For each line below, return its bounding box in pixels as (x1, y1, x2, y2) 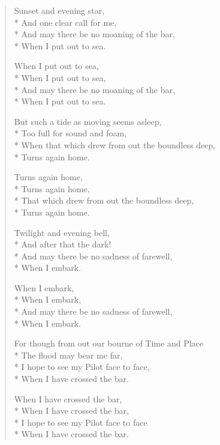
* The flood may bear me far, (14, 348, 123, 361)
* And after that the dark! (14, 238, 111, 250)
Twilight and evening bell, (14, 226, 110, 238)
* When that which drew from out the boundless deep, (14, 138, 216, 151)
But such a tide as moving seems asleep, (14, 115, 162, 127)
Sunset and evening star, (14, 4, 105, 16)
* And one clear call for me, (14, 16, 117, 28)
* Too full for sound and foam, (14, 127, 127, 139)
